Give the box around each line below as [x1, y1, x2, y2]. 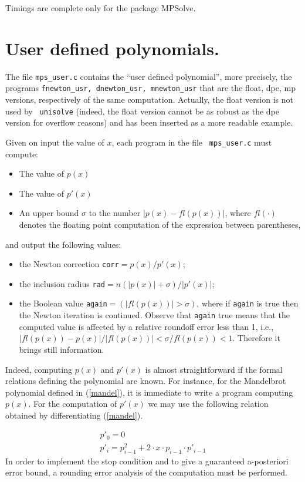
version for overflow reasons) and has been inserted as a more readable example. [5, 116, 293, 129]
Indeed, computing [5, 363, 72, 375]
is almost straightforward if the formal [145, 363, 283, 375]
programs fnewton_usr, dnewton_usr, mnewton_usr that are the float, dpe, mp [5, 82, 296, 94]
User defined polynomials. [5, 36, 219, 60]
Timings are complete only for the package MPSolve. [5, 2, 196, 14]
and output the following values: [5, 238, 121, 250]
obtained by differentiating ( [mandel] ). [5, 409, 143, 421]
